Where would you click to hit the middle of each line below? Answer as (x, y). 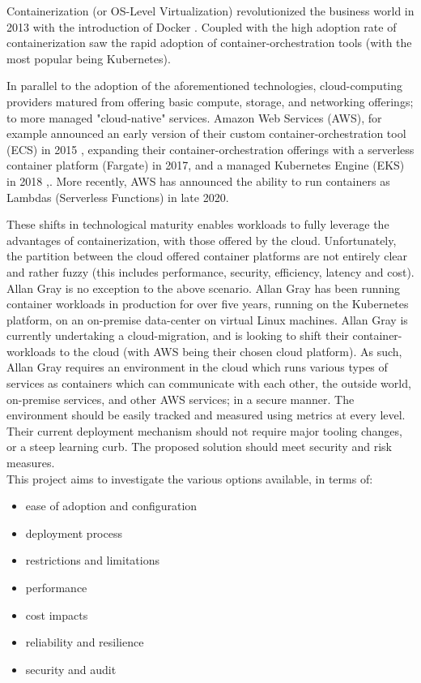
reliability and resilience (85, 642)
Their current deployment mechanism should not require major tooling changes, (204, 430)
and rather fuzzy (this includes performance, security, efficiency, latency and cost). (210, 271)
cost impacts (57, 614)
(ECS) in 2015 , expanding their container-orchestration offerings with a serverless (210, 149)
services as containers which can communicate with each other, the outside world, (209, 383)
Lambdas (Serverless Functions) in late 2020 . (118, 197)
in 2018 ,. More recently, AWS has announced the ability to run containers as (198, 180)
